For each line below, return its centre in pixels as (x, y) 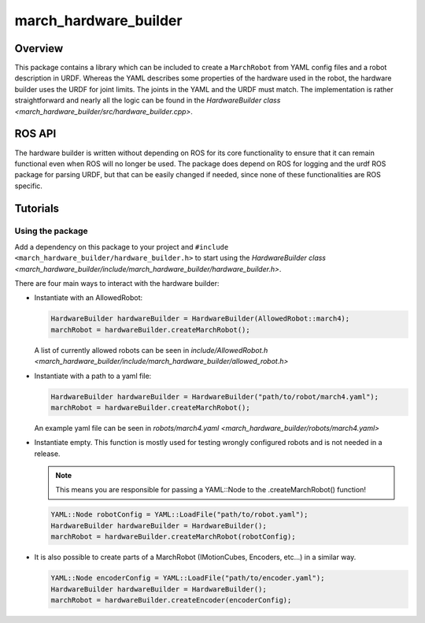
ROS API (35, 134)
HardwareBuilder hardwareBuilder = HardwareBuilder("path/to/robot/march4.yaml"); (215, 397)
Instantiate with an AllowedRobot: (89, 298)
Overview (39, 48)
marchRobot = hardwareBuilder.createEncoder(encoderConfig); (171, 600)
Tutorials (37, 208)
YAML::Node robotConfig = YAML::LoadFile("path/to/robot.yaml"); (179, 515)
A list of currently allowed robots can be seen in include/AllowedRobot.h (151, 350)
